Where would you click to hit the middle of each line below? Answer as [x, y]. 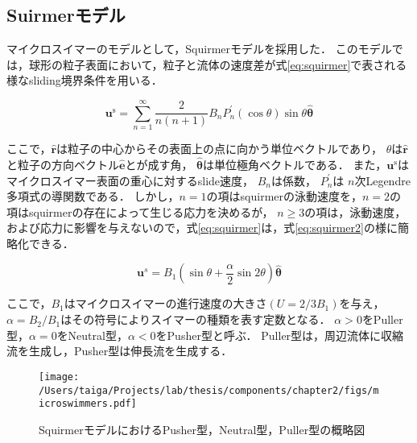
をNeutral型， [92, 335]
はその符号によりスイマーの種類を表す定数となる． [196, 319]
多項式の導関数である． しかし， [93, 196]
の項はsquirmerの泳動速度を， [285, 196]
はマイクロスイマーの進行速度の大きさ [165, 303]
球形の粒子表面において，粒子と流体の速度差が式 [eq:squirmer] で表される [218, 64]
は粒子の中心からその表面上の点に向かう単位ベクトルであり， [219, 149]
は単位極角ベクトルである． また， [295, 164]
